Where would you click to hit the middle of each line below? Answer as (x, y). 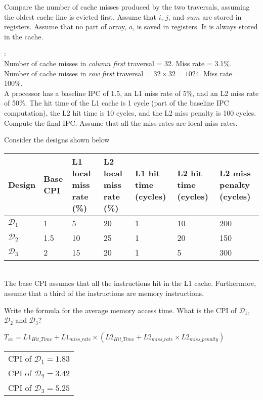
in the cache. (24, 36)
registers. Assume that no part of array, (65, 27)
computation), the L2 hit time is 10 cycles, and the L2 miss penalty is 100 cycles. (130, 112)
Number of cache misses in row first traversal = (78, 73)
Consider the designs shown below (57, 140)
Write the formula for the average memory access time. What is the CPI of (120, 310)
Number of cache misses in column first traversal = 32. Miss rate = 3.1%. (118, 63)
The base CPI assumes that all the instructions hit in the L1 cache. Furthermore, (130, 283)
